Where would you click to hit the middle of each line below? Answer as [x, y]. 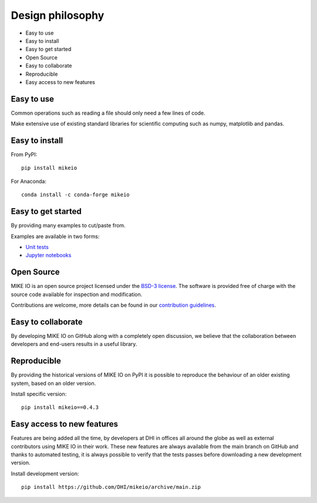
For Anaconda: [29, 181]
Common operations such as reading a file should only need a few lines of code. [108, 113]
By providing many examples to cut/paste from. [68, 226]
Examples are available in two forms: [55, 236]
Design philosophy [58, 15]
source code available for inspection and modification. [77, 294]
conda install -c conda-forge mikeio [76, 195]
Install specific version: [39, 394]
